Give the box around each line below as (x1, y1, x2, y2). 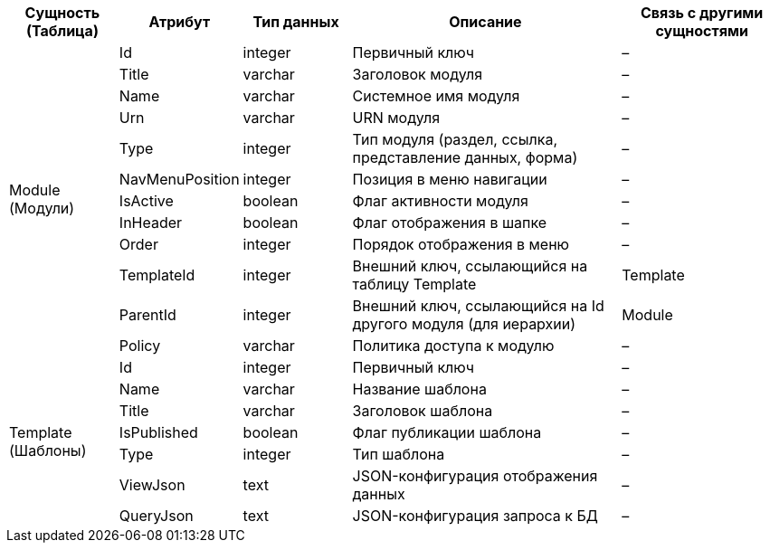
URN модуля (352, 109, 441, 127)
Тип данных (252, 13, 339, 31)
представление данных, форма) (352, 148, 578, 166)
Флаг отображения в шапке (352, 213, 547, 232)
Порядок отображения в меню (352, 235, 570, 253)
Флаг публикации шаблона (352, 423, 542, 441)
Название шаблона (352, 380, 487, 398)
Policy (119, 337, 161, 355)
